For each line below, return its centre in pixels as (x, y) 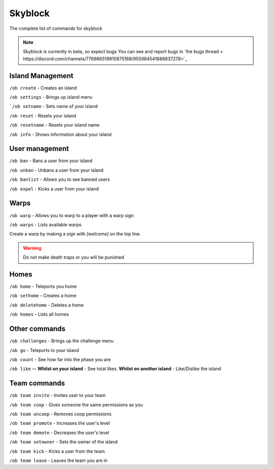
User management (39, 149)
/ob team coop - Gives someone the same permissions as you (76, 405)
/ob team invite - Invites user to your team (57, 396)
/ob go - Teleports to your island (44, 350)
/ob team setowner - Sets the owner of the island (64, 442)
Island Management (41, 76)
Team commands (37, 383)
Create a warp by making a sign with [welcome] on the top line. (75, 234)
